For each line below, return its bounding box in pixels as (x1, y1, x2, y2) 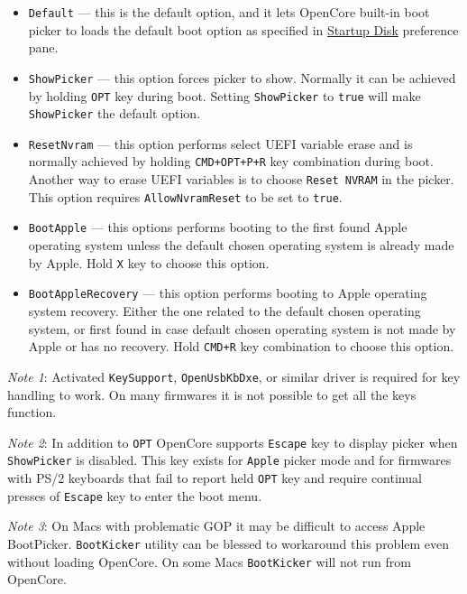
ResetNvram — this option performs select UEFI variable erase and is (28, 134, 413, 153)
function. (7, 403, 57, 422)
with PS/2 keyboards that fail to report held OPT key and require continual (7, 469, 422, 487)
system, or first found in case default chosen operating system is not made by (28, 319, 456, 338)
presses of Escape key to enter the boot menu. (7, 486, 262, 505)
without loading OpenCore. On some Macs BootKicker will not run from (7, 552, 411, 571)
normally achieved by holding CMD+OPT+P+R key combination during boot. (28, 152, 434, 171)
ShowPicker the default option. (28, 104, 201, 123)
